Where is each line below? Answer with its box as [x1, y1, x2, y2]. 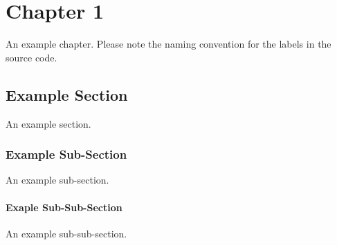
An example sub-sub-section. [6, 226, 127, 240]
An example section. [6, 116, 91, 130]
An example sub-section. [6, 173, 109, 187]
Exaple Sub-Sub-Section [6, 199, 122, 214]
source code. [6, 50, 57, 64]
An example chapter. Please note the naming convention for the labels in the [6, 37, 331, 51]
